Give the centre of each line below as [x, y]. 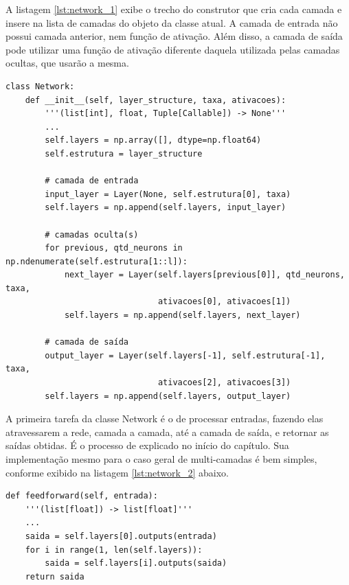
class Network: [40, 86]
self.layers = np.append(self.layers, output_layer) [168, 396]
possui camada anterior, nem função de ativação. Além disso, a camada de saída [174, 36]
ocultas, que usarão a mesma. [67, 63]
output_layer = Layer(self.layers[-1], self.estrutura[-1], [185, 355]
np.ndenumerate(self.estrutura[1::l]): [97, 261]
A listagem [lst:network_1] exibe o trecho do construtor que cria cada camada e [174, 9]
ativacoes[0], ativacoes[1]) [224, 302]
